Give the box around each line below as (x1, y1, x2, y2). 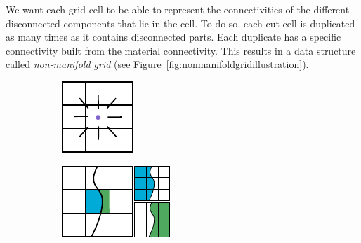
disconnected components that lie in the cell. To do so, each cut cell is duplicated (6, 15, 355, 30)
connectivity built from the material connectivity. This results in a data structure (6, 43, 356, 57)
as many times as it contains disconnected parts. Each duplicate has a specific (6, 29, 341, 44)
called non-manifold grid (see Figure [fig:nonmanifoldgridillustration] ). (6, 57, 309, 71)
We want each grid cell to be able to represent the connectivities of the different (6, 2, 350, 16)
